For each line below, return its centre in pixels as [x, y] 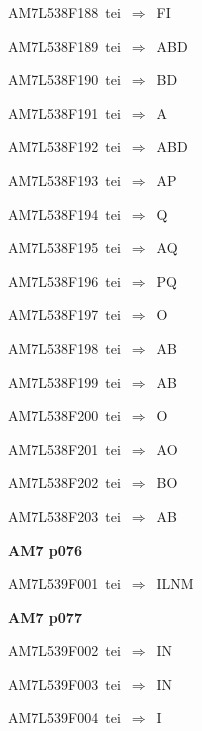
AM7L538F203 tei [64, 515]
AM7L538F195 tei [64, 247]
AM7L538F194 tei [64, 213]
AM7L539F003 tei [64, 683]
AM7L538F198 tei [64, 347]
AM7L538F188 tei [64, 12]
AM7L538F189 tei [64, 45]
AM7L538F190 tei [64, 79]
